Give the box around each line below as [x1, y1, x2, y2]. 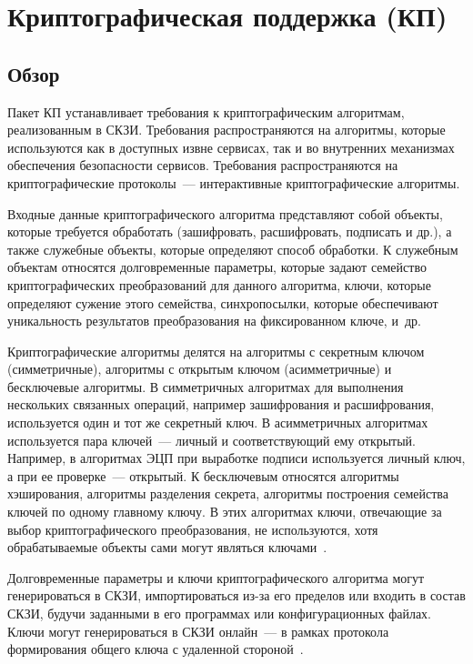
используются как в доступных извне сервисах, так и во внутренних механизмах [7, 137, 455, 156]
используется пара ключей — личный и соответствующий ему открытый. [7, 430, 416, 449]
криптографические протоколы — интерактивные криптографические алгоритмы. [7, 173, 460, 192]
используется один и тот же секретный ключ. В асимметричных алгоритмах [7, 413, 428, 432]
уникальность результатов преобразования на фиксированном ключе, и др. [7, 311, 421, 330]
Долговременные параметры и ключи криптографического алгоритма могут [7, 568, 425, 587]
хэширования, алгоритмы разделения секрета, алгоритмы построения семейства [7, 484, 448, 503]
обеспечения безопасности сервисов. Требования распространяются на [7, 156, 398, 175]
